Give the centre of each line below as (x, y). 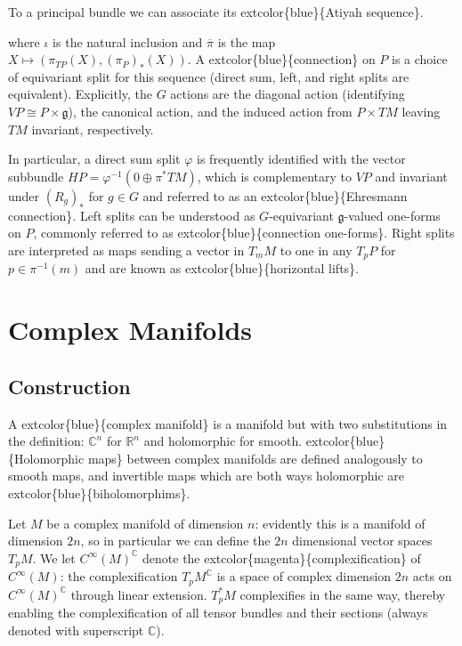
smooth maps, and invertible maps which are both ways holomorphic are (206, 476)
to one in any (316, 250)
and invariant (411, 176)
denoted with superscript (76, 630)
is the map (247, 41)
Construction (69, 386)
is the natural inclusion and (128, 41)
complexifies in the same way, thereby (343, 594)
